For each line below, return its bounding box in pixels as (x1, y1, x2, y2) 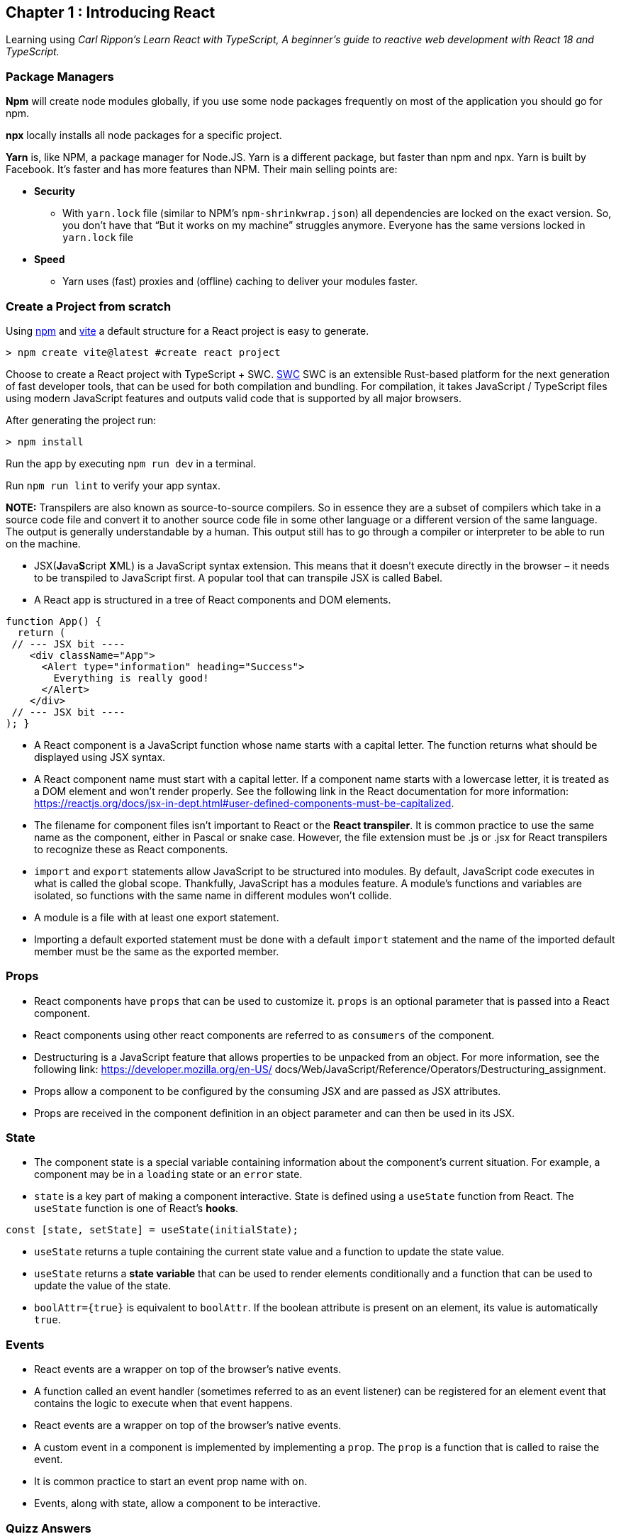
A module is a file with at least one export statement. (34, 911, 279, 923)
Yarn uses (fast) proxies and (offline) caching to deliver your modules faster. (62, 275, 418, 288)
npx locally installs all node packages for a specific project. (6, 129, 282, 142)
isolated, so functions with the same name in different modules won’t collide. (34, 889, 392, 901)
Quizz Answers (6, 1521, 91, 1535)
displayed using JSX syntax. (34, 750, 166, 763)
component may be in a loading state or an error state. (34, 1168, 303, 1181)
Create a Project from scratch (6, 299, 172, 313)
